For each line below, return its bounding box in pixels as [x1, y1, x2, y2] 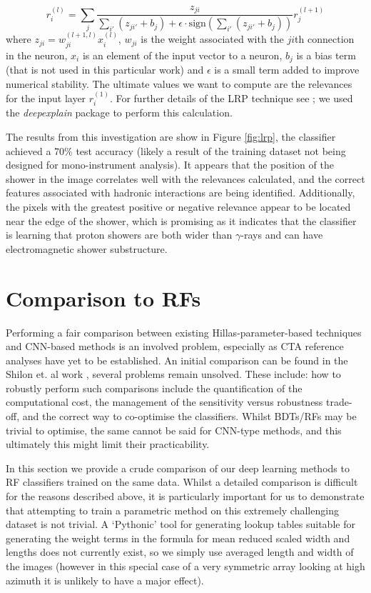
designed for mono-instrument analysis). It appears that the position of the [6, 157, 334, 172]
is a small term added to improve [214, 62, 360, 77]
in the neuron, [6, 47, 68, 62]
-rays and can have [240, 227, 323, 242]
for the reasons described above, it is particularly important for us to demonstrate [6, 489, 365, 504]
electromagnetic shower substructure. [6, 241, 168, 256]
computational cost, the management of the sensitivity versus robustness [6, 394, 323, 409]
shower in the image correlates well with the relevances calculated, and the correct [6, 171, 365, 186]
